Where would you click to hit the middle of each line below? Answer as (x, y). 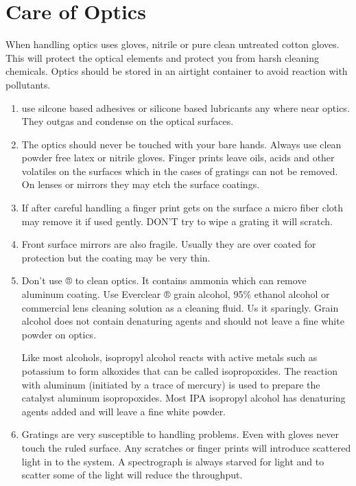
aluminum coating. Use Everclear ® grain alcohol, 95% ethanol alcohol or (176, 294)
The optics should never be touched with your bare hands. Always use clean (181, 144)
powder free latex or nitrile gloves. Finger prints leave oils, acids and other (178, 158)
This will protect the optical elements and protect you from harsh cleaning (162, 57)
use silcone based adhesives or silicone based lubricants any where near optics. (186, 107)
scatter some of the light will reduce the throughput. (132, 475)
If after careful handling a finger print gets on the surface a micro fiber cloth (182, 208)
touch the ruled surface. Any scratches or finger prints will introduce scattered (186, 447)
